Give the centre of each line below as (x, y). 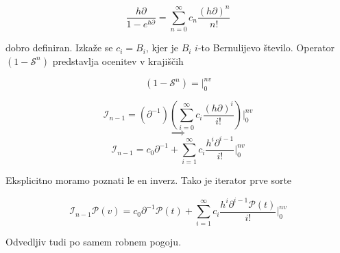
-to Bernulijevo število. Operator (266, 48)
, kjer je (162, 48)
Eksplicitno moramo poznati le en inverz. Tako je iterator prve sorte (149, 180)
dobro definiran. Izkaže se (59, 48)
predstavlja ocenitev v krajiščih (118, 61)
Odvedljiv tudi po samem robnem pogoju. (94, 242)
